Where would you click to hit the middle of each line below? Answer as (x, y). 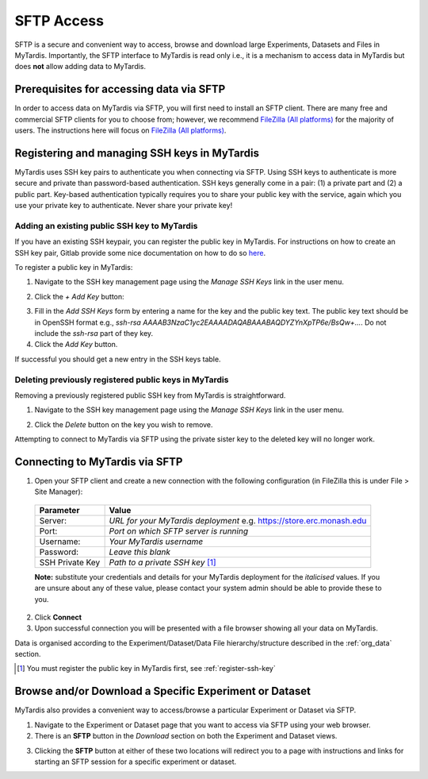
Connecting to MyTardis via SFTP (99, 462)
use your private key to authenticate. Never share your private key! (124, 206)
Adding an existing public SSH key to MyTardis (106, 226)
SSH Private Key (70, 562)
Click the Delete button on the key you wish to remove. (124, 424)
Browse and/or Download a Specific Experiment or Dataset (162, 691)
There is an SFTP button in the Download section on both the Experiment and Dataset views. (186, 736)
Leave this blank (139, 552)
